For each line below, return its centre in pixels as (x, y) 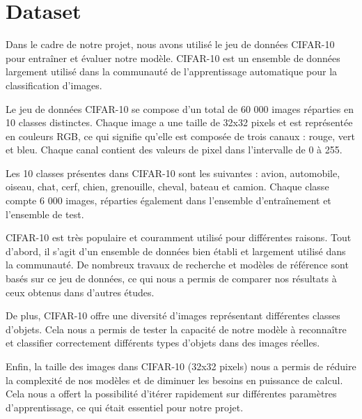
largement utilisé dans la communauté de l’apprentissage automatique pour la (172, 71)
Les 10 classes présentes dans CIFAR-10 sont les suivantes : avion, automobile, (173, 173)
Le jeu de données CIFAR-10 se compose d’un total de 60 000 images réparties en (180, 108)
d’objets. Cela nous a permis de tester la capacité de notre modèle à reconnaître (176, 329)
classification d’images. (54, 85)
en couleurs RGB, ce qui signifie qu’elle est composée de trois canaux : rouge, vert (180, 136)
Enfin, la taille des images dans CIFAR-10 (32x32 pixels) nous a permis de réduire (181, 366)
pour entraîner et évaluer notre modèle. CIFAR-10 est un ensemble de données (173, 58)
